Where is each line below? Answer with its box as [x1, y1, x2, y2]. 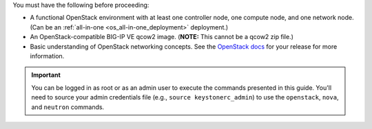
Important [31, 71, 61, 79]
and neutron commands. [31, 103, 105, 111]
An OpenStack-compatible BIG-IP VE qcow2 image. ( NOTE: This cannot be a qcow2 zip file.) [30, 33, 294, 41]
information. [30, 51, 65, 60]
